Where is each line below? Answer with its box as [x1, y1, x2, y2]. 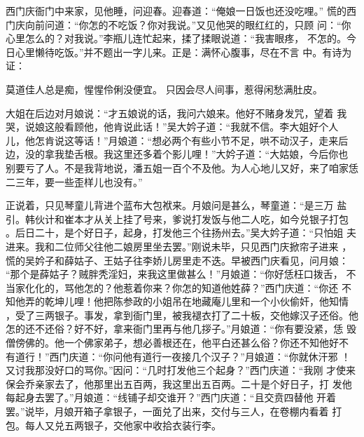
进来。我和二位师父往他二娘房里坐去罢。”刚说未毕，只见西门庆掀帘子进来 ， [6, 238, 352, 253]
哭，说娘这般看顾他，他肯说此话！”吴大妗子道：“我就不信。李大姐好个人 [6, 119, 339, 134]
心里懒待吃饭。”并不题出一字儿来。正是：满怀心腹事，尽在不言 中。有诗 [15, 44, 342, 59]
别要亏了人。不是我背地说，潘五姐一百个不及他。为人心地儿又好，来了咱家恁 [6, 160, 358, 175]
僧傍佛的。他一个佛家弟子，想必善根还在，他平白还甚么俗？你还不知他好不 [6, 335, 349, 350]
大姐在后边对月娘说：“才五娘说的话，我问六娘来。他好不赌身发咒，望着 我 [6, 105, 347, 120]
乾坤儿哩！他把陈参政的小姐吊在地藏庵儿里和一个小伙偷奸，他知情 [44, 294, 349, 309]
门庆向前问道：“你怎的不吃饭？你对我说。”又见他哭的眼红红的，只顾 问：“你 [6, 17, 351, 32]
